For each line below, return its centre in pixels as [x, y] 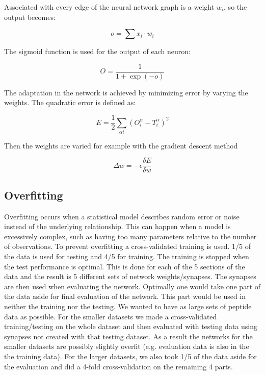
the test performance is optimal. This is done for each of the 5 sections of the [125, 266]
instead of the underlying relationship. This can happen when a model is [117, 226]
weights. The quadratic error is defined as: [70, 102]
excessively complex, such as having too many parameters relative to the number [130, 236]
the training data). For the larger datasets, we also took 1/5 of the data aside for [130, 356]
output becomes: [30, 17]
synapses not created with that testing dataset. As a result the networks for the [128, 336]
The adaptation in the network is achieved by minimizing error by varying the [126, 92]
